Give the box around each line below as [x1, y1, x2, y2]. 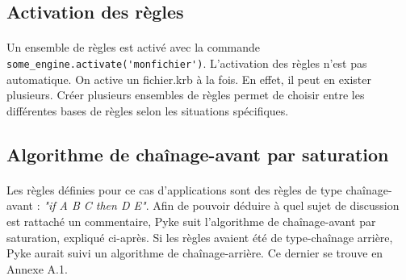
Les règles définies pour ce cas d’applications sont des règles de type [6, 181, 342, 198]
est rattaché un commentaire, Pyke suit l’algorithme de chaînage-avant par [6, 212, 376, 229]
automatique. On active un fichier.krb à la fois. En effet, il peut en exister [6, 70, 371, 87]
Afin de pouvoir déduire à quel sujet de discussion [153, 197, 400, 214]
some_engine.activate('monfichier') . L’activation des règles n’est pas [6, 54, 367, 71]
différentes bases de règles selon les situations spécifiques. [6, 102, 289, 119]
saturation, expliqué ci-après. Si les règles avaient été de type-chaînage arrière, [6, 228, 393, 245]
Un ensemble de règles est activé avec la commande [6, 39, 261, 56]
